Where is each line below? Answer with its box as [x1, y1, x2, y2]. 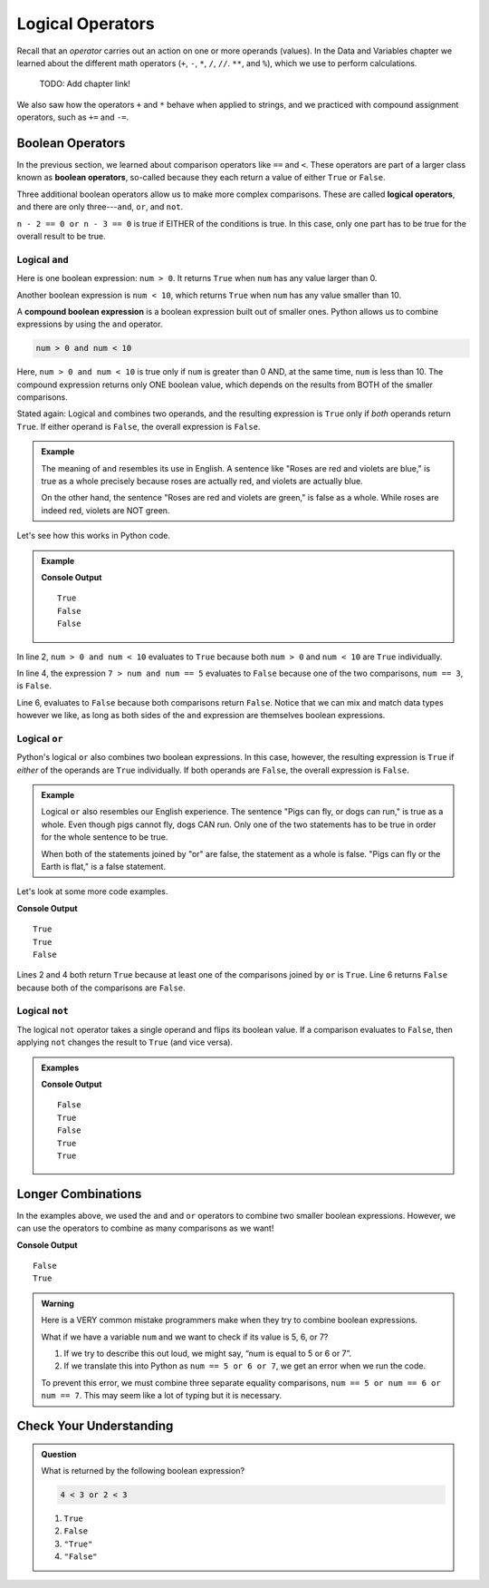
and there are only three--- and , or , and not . [16, 201, 184, 212]
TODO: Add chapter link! [39, 78, 131, 90]
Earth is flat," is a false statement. [41, 861, 167, 872]
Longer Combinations [16, 1186, 142, 1202]
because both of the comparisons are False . [16, 982, 186, 993]
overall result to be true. [16, 230, 106, 241]
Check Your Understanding [16, 1418, 174, 1433]
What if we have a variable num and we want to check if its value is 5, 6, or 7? [41, 1331, 329, 1342]
